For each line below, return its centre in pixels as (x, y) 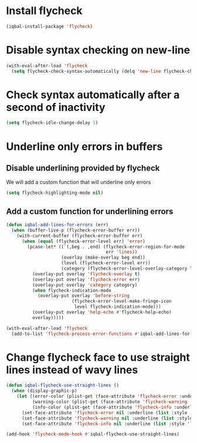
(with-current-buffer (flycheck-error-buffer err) (80, 236)
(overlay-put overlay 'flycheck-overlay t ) (86, 274)
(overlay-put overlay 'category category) (85, 285)
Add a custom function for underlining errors (90, 211)
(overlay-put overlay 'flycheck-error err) (86, 279)
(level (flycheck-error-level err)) (106, 263)
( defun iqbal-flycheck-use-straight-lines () (62, 385)
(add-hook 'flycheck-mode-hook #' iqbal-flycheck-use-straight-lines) (93, 434)
